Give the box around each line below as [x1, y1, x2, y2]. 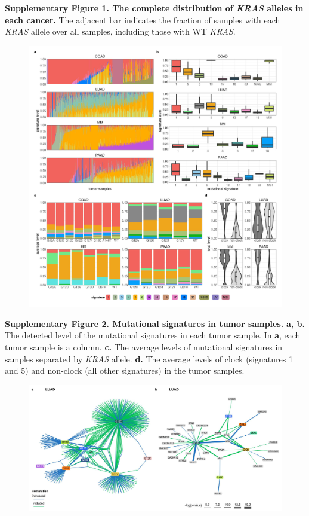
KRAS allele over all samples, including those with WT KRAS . [5, 25, 236, 38]
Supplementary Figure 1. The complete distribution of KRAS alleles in [5, 2, 304, 14]
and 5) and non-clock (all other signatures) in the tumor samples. [5, 364, 245, 377]
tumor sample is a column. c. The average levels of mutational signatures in [5, 340, 283, 353]
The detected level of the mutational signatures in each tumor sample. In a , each [5, 329, 301, 341]
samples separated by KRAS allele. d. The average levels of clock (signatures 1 [5, 352, 293, 365]
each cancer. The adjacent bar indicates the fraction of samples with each [5, 13, 280, 26]
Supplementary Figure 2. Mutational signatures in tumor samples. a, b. [5, 317, 305, 329]
